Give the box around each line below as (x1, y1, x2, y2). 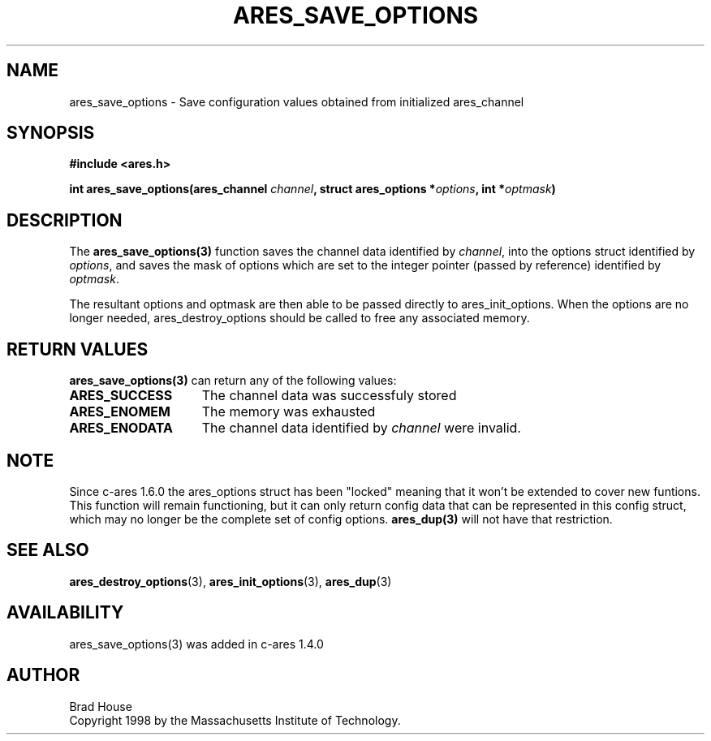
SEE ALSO (6, 540, 89, 561)
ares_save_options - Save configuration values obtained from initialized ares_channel (69, 94, 524, 109)
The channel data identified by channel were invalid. (201, 420, 521, 437)
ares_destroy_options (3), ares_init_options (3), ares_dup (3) (69, 574, 392, 588)
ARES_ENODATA (69, 420, 174, 437)
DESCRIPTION (6, 209, 123, 230)
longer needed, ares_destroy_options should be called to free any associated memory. (69, 311, 530, 325)
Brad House (69, 699, 132, 713)
